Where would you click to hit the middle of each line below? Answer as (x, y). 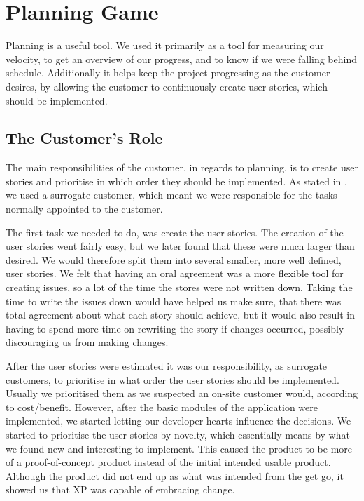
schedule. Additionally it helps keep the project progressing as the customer (168, 73)
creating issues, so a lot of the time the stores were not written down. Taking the (179, 287)
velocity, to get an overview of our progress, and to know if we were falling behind (182, 59)
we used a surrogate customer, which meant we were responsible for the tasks (171, 195)
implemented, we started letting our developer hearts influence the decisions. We (178, 421)
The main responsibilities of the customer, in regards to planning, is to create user (182, 167)
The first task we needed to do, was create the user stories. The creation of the (175, 232)
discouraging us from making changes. (87, 342)
